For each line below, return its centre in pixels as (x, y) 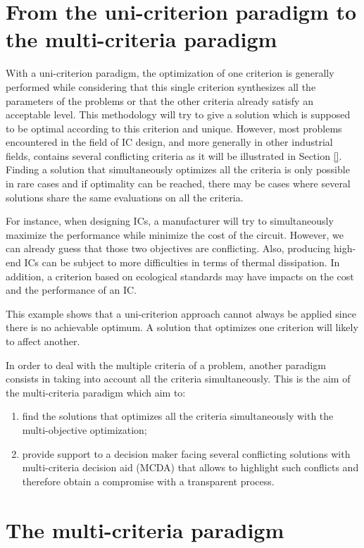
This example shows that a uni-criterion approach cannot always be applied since (181, 313)
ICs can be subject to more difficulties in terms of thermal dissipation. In (182, 262)
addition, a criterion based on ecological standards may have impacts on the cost (180, 276)
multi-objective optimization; (84, 429)
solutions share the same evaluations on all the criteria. (125, 197)
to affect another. (43, 341)
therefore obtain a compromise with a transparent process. (148, 481)
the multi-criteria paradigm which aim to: (96, 392)
